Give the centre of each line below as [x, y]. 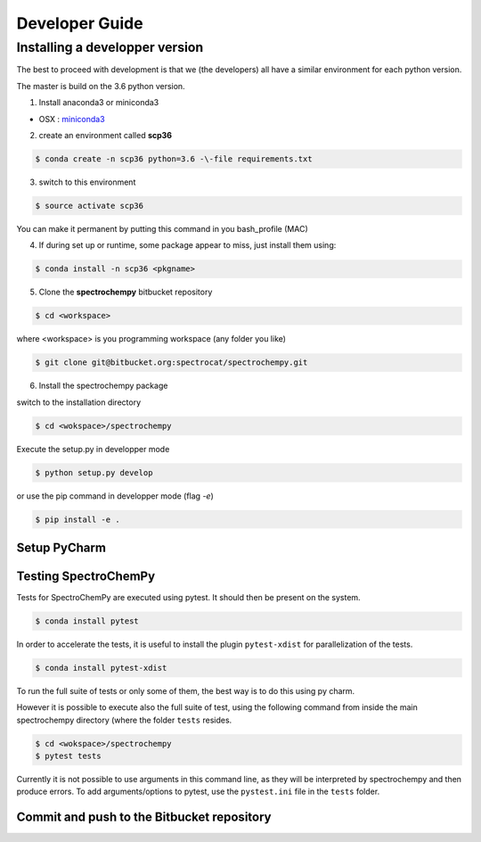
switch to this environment [87, 182]
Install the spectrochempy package [103, 386]
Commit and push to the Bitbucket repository [144, 817]
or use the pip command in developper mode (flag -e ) [115, 496]
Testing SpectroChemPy [86, 576]
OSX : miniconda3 [72, 119]
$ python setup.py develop [94, 472]
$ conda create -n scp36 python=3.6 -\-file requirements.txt [174, 159]
